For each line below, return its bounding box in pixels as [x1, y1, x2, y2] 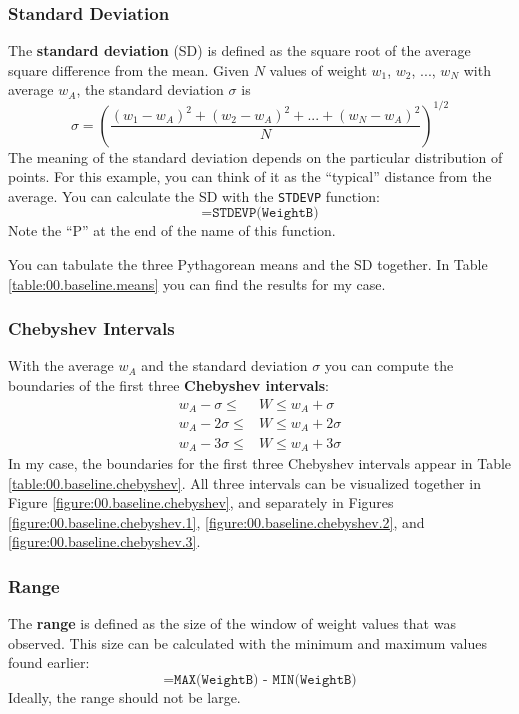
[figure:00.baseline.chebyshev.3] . [8, 531, 201, 552]
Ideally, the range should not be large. [8, 686, 241, 707]
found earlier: [8, 652, 90, 673]
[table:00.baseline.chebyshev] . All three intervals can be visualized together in [8, 472, 481, 493]
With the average [8, 355, 114, 376]
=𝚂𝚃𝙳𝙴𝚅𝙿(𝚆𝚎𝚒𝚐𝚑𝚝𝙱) [201, 206, 319, 221]
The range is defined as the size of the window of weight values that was [8, 613, 456, 634]
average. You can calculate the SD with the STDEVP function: [8, 185, 380, 206]
